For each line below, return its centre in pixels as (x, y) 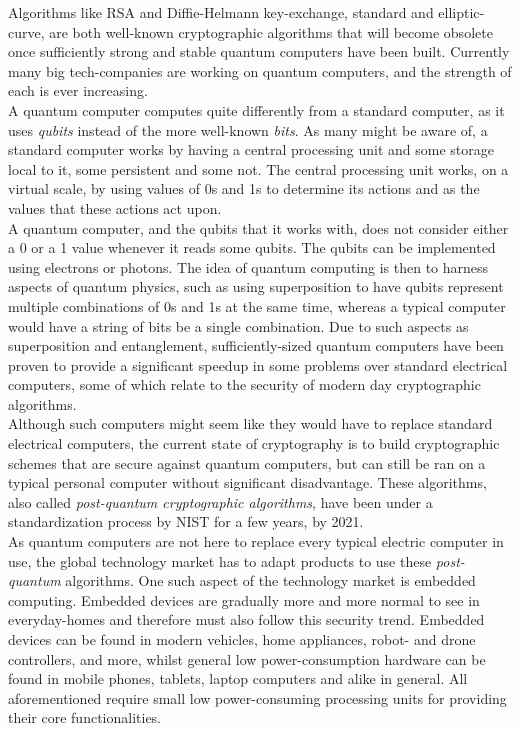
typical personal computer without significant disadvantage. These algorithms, (247, 482)
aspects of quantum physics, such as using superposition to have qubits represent (256, 286)
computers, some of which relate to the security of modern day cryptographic (244, 384)
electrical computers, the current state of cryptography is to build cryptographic (254, 443)
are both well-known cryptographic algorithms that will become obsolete (271, 31)
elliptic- (461, 12)
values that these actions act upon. (115, 207)
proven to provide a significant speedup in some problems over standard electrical (258, 364)
